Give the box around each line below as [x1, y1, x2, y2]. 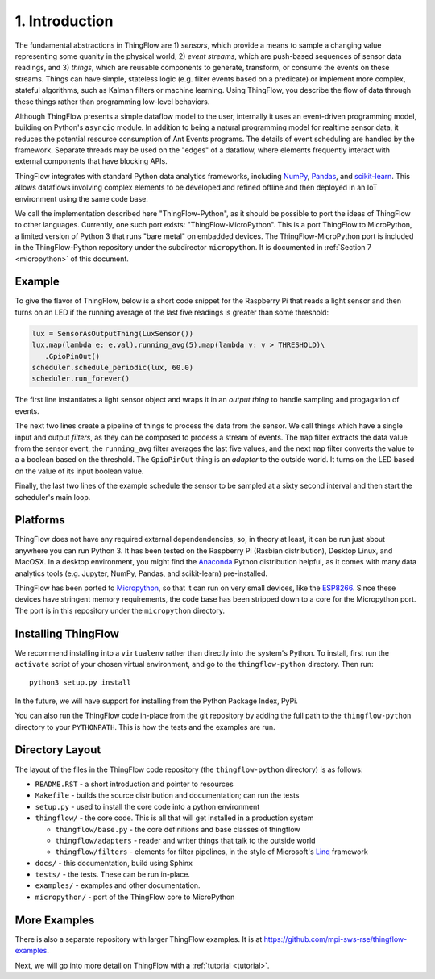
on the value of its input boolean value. [14, 466, 144, 476]
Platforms [14, 513, 65, 527]
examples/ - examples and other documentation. [35, 881, 201, 890]
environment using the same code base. [14, 194, 149, 203]
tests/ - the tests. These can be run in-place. [35, 869, 191, 879]
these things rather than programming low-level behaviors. [14, 97, 210, 106]
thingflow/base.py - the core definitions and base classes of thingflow [55, 824, 301, 834]
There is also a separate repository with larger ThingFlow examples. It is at [14, 934, 263, 944]
